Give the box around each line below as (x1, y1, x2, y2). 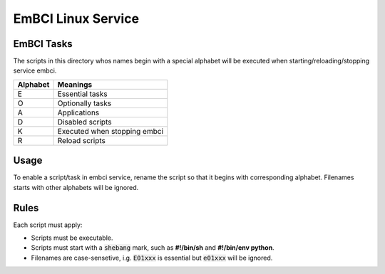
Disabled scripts (57, 117, 112, 127)
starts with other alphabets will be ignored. (13, 183, 139, 191)
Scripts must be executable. (31, 233, 113, 242)
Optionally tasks (57, 98, 112, 108)
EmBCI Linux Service (13, 11, 139, 26)
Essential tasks (57, 89, 108, 99)
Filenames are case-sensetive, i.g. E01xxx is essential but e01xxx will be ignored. (31, 253, 273, 262)
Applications (57, 107, 100, 117)
